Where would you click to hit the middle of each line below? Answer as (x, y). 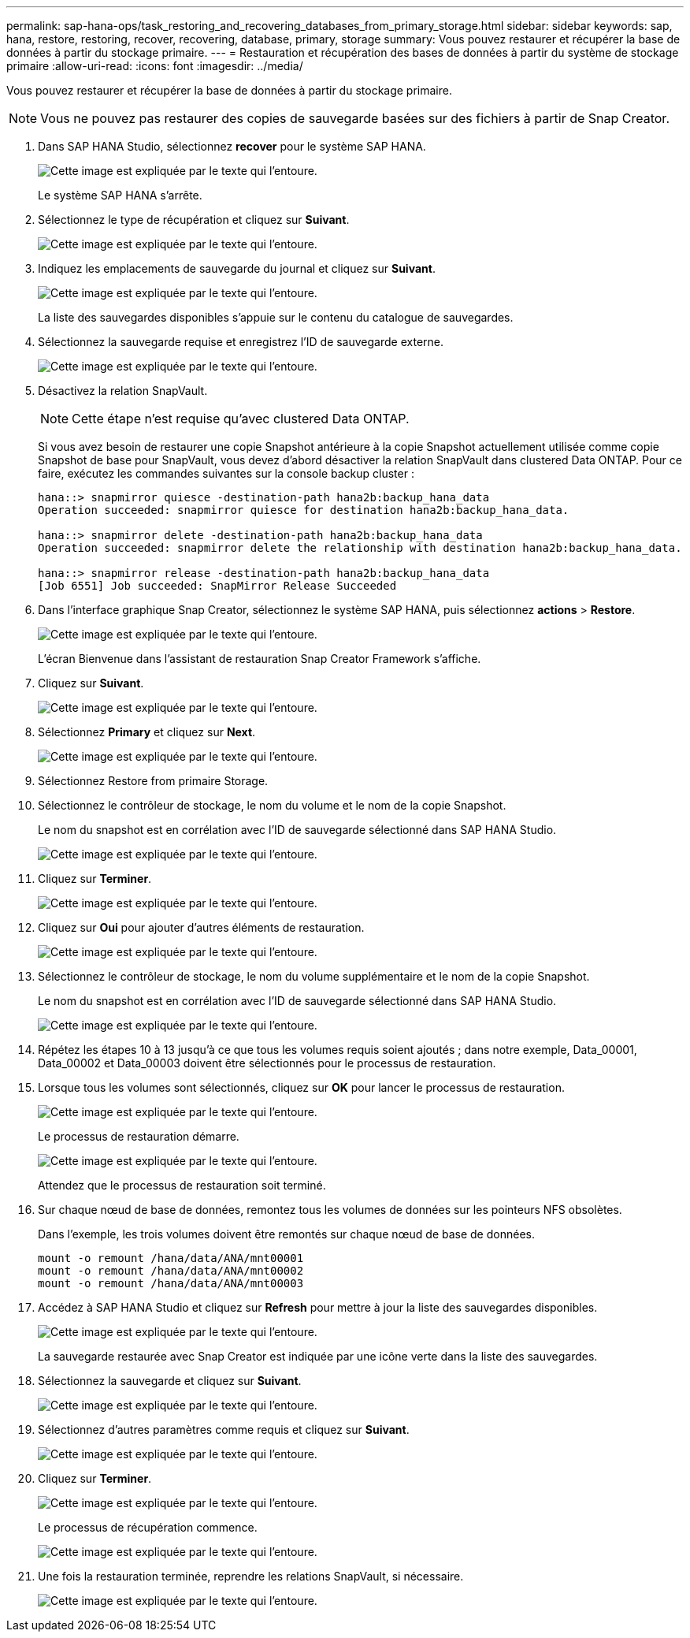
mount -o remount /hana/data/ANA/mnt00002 (171, 1271)
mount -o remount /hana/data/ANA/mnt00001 (171, 1258)
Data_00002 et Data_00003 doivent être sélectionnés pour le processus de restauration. (267, 1063)
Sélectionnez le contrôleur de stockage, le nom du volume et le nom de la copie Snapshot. (272, 805)
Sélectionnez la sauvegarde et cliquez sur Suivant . (170, 1381)
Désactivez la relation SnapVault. (123, 391)
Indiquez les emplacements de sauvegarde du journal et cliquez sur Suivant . (237, 268)
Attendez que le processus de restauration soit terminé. (182, 1185)
